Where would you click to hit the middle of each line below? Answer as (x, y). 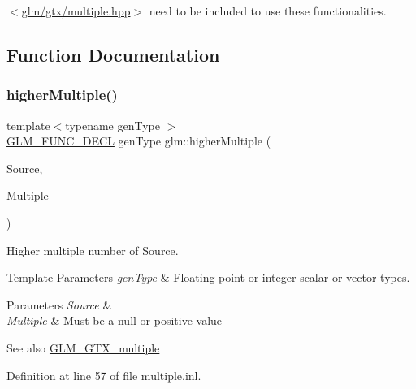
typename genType (113, 125)
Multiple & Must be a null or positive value (115, 320)
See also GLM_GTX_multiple (83, 347)
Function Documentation (113, 54)
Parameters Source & (59, 304)
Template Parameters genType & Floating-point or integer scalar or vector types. (208, 277)
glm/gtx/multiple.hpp (76, 11)
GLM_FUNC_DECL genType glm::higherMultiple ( (139, 141)
